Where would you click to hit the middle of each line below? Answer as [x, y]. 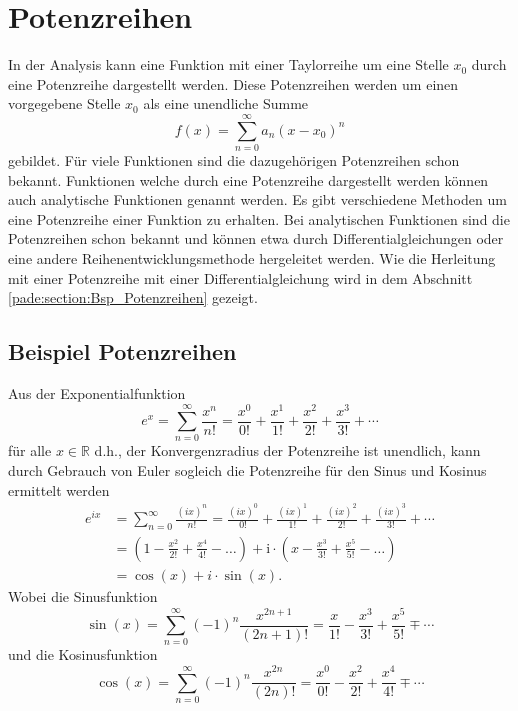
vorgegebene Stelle [64, 103]
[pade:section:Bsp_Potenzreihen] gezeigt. [133, 297]
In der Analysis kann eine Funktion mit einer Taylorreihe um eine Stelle [228, 64]
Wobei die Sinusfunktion [83, 596]
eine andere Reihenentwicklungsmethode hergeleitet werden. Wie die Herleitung [252, 258]
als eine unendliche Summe [226, 103]
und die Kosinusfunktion [83, 654]
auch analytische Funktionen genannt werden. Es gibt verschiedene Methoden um [257, 199]
